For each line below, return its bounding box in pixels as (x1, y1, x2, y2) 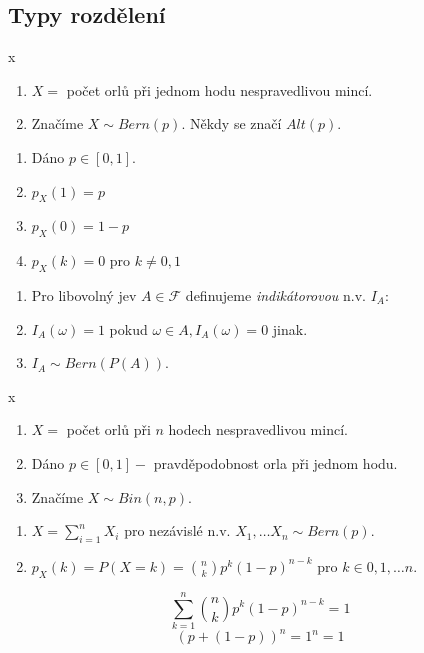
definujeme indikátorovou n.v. (185, 284, 366, 305)
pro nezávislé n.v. (124, 520, 231, 541)
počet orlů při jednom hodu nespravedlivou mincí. (66, 79, 373, 100)
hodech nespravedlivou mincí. (168, 419, 348, 440)
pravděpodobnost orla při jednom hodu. (153, 452, 398, 473)
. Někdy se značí (181, 113, 282, 134)
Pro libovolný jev (31, 284, 137, 305)
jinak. (272, 318, 308, 339)
